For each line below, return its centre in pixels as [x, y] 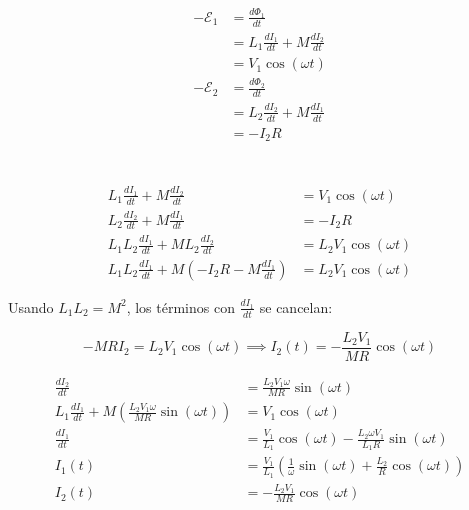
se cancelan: [296, 306]
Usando [31, 306]
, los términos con [180, 306]
